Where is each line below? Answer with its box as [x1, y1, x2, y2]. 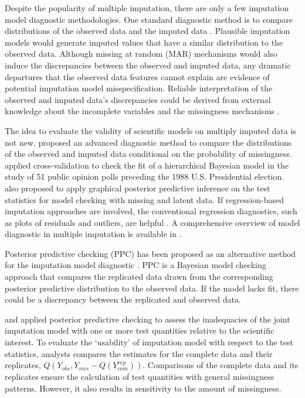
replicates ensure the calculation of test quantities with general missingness [5, 370, 274, 383]
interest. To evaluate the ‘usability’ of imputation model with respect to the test [5, 336, 293, 348]
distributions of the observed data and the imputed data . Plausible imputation [5, 25, 290, 37]
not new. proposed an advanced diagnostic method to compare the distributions [5, 136, 292, 148]
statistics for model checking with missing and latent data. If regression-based [5, 193, 284, 205]
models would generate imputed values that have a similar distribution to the [5, 36, 283, 48]
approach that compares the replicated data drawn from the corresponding [5, 270, 273, 283]
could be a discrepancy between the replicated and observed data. [5, 293, 241, 306]
